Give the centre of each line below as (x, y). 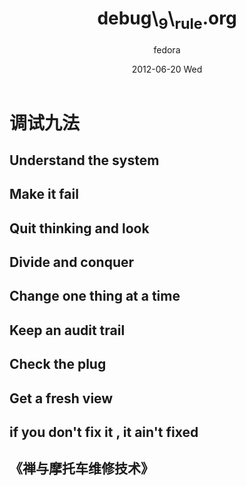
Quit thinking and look (79, 228)
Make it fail (44, 194)
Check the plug (58, 364)
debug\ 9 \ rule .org (167, 20)
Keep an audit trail (67, 330)
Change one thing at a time (95, 296)
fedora (167, 49)
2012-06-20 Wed (167, 69)
